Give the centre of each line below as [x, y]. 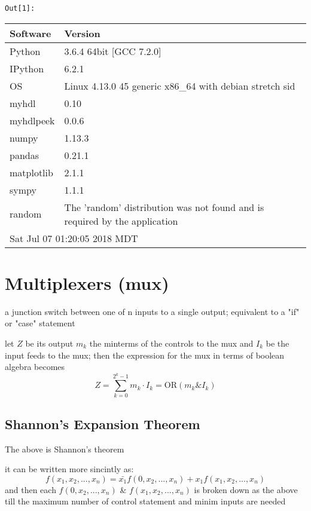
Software [31, 33]
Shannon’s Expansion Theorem [103, 423]
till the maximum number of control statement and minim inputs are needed [145, 501]
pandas [24, 155]
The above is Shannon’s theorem [65, 449]
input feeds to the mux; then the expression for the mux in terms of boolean [145, 355]
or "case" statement [40, 323]
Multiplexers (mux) [87, 282]
